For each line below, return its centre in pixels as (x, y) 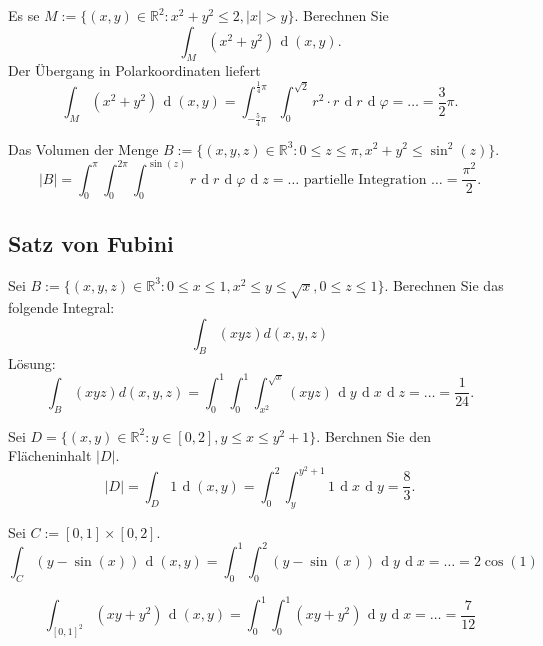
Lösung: (32, 362)
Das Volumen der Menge (83, 148)
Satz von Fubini (91, 242)
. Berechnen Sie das (444, 284)
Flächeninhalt (50, 455)
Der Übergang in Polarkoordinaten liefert (134, 70)
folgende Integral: (61, 307)
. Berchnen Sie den (373, 435)
